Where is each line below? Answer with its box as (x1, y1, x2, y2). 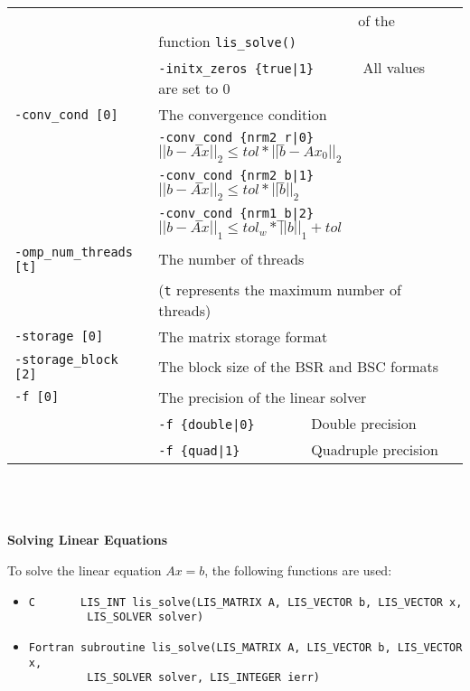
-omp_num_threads (14, 244, 133, 259)
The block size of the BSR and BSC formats (158, 356, 439, 378)
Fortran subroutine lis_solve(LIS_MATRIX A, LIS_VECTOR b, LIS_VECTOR (28, 640, 463, 654)
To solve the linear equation (7, 560, 162, 579)
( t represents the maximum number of (158, 278, 401, 300)
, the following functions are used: (204, 560, 392, 579)
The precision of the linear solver (158, 386, 367, 407)
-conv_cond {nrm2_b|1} (158, 168, 315, 183)
